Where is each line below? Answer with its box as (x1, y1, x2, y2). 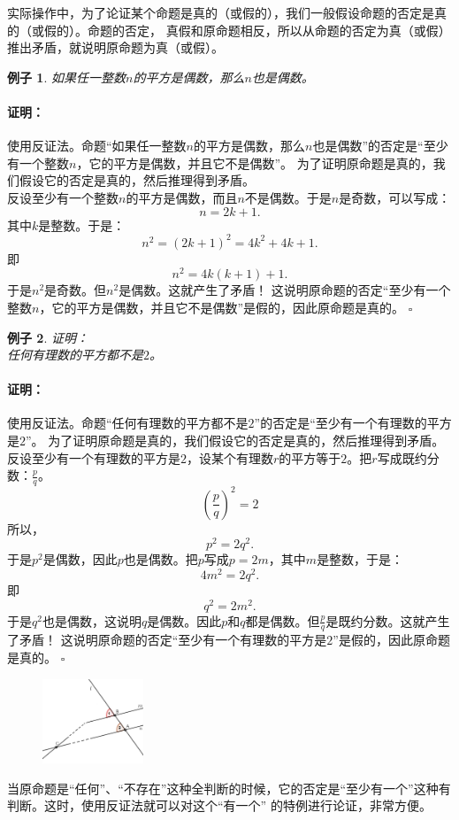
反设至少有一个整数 (7, 188, 119, 206)
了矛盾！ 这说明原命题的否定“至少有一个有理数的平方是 (7, 630, 327, 649)
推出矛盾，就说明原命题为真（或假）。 (7, 38, 224, 57)
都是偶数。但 (245, 611, 320, 630)
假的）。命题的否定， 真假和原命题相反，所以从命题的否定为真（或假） (43, 20, 451, 39)
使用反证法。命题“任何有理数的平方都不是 (7, 414, 249, 432)
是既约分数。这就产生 (325, 611, 450, 630)
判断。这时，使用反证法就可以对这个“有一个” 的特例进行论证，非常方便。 (7, 796, 432, 815)
